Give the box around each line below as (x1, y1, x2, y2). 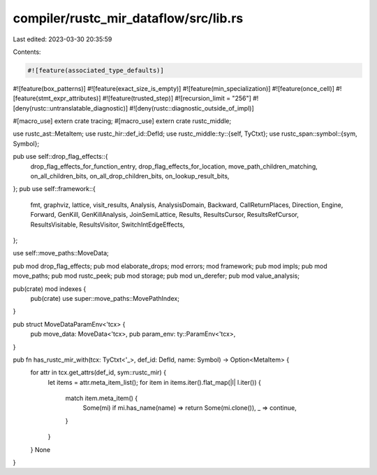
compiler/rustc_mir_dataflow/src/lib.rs (13, 10, 244, 26)
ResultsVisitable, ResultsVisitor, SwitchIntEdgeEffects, (30, 220, 185, 229)
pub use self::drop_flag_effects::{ (13, 153, 108, 161)
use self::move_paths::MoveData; (13, 249, 110, 257)
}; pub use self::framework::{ (13, 185, 96, 193)
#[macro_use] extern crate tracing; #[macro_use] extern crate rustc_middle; (13, 117, 232, 125)
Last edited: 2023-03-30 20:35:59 (13, 35, 112, 43)
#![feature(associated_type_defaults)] (27, 66, 164, 74)
